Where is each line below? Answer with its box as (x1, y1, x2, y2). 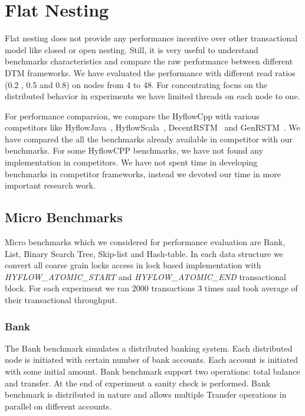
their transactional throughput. (5, 294, 117, 306)
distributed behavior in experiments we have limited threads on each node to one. (5, 90, 300, 102)
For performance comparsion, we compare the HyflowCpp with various (5, 109, 260, 122)
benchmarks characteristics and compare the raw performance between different (5, 55, 293, 67)
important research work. (5, 179, 96, 191)
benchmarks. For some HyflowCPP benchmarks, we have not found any (5, 144, 264, 157)
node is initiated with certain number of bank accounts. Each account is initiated (5, 353, 299, 366)
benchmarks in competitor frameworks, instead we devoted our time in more (5, 167, 281, 180)
